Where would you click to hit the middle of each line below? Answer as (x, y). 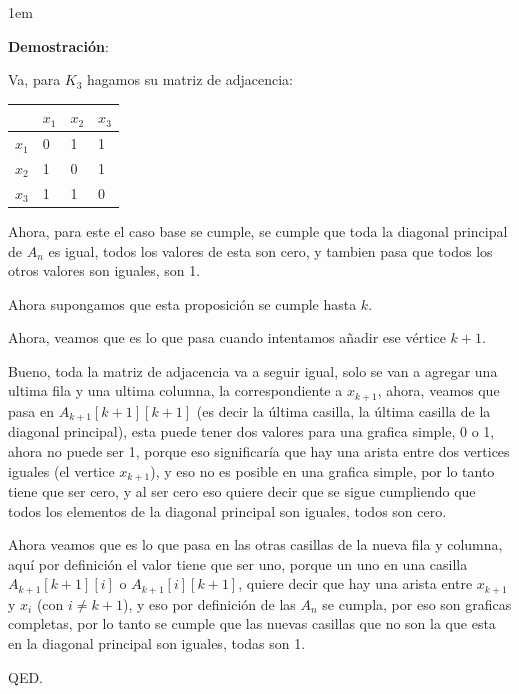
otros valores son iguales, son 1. (104, 270)
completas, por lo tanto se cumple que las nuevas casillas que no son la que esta (252, 623)
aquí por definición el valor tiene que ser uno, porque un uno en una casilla (238, 563)
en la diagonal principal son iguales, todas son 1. (157, 643)
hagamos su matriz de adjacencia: (190, 79)
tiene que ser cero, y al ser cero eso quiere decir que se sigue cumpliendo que (242, 491)
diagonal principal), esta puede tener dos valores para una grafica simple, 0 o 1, (251, 431)
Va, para (34, 79)
